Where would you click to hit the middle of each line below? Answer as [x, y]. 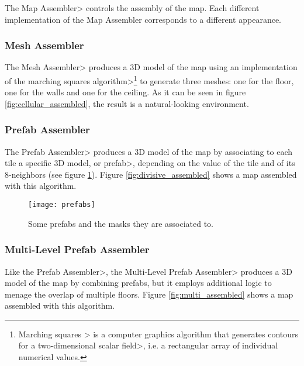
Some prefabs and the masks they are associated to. [121, 223]
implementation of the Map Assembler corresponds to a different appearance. [143, 19]
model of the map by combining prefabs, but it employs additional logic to [138, 283]
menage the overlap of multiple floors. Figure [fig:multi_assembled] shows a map [149, 294]
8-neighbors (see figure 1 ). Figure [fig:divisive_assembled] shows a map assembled [151, 174]
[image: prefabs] [62, 205]
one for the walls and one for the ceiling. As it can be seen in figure [125, 92]
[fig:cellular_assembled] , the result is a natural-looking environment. [127, 103]
